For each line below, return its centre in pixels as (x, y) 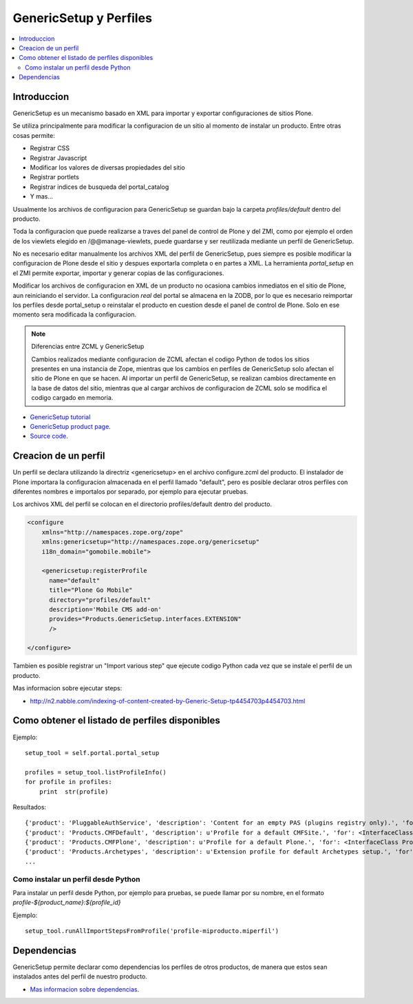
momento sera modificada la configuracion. (75, 314)
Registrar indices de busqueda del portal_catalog (99, 187)
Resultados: (30, 807)
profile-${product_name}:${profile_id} (67, 903)
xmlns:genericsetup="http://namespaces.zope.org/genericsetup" (151, 542)
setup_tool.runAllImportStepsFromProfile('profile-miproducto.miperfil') (152, 931)
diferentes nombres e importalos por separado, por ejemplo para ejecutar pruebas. (130, 492)
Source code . (49, 436)
